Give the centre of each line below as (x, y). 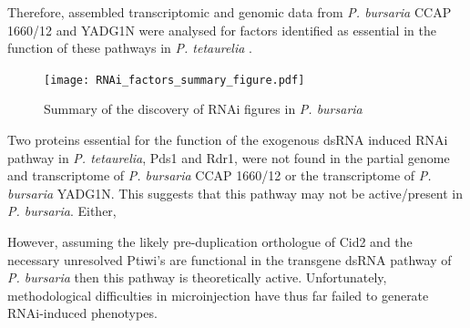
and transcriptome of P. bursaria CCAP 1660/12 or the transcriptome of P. (220, 175)
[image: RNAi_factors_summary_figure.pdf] (174, 80)
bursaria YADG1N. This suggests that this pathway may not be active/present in (235, 193)
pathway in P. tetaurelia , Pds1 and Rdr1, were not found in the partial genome (229, 157)
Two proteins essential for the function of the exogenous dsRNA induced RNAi (228, 140)
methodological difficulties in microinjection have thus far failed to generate (218, 295)
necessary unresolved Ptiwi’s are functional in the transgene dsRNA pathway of (230, 259)
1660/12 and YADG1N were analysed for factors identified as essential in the (222, 30)
